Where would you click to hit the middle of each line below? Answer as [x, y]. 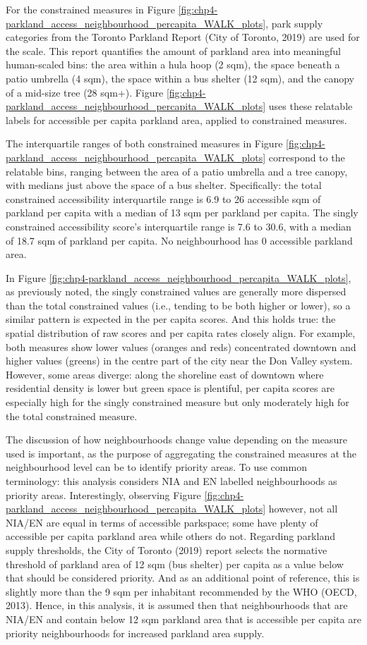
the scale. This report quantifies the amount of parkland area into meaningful [173, 50]
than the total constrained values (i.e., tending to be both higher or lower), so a [178, 305]
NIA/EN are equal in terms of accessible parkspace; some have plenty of [162, 522]
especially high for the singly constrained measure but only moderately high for [178, 402]
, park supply [294, 23]
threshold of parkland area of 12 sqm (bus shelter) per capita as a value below [175, 564]
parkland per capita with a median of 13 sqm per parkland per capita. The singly [182, 213]
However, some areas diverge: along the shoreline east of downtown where [165, 374]
